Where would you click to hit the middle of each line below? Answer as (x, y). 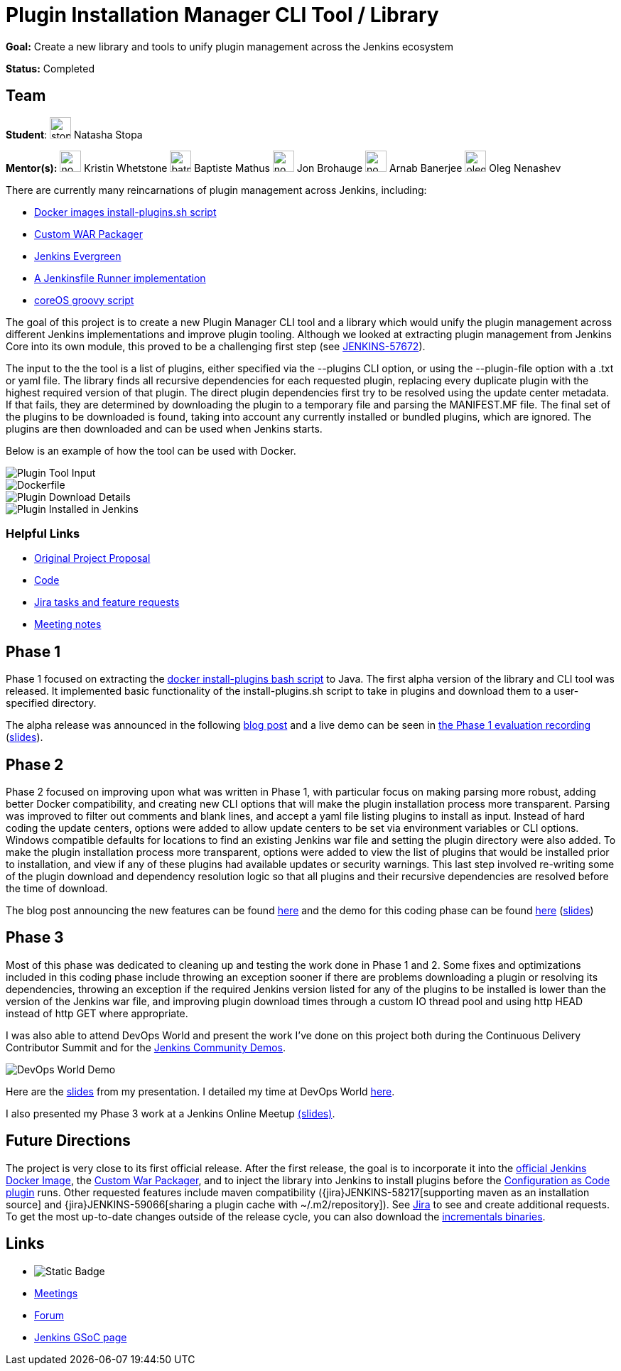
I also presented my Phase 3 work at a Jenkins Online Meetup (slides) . (171, 1113)
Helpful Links (43, 533)
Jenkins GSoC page (81, 1337)
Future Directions (68, 1141)
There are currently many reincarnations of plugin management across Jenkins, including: (216, 190)
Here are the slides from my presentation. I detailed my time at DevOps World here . (200, 1091)
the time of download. (57, 889)
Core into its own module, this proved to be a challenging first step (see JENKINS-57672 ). (216, 346)
